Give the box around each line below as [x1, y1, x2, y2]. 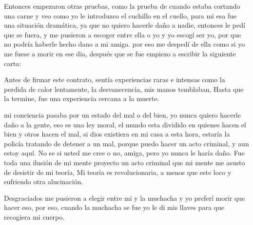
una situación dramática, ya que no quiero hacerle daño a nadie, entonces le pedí [4, 20, 245, 30]
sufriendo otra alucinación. [4, 176, 83, 187]
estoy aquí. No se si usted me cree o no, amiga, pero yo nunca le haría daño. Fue [4, 148, 245, 158]
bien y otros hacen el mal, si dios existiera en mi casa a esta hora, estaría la [4, 129, 230, 139]
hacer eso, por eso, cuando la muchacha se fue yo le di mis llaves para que [4, 202, 224, 212]
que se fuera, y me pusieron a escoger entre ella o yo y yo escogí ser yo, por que [4, 29, 241, 39]
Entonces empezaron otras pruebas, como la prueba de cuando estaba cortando [4, 1, 240, 11]
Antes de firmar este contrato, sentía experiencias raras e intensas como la [4, 74, 225, 85]
